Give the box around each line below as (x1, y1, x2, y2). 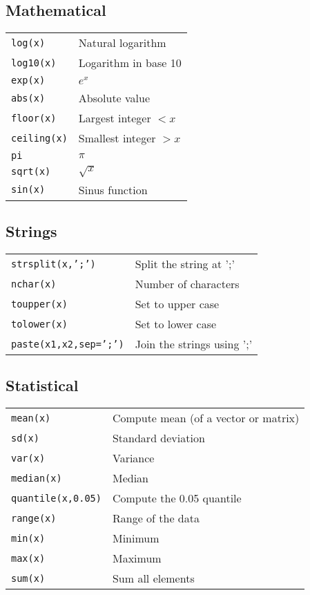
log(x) (11, 37, 46, 48)
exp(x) (11, 75, 46, 86)
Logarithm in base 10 (78, 55, 182, 71)
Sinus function (78, 181, 148, 198)
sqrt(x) (11, 166, 51, 178)
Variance (112, 450, 155, 466)
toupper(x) (11, 298, 68, 310)
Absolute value (78, 90, 151, 106)
